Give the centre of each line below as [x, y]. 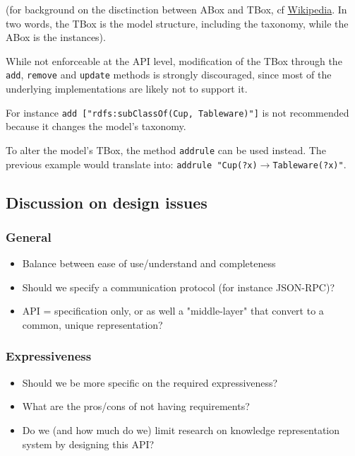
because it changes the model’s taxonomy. [96, 126]
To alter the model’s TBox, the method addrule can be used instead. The [166, 150]
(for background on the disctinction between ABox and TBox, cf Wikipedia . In [176, 9]
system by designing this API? [88, 444]
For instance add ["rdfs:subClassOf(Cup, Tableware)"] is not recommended [177, 112]
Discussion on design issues [107, 202]
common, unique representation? [92, 324]
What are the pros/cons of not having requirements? [136, 406]
